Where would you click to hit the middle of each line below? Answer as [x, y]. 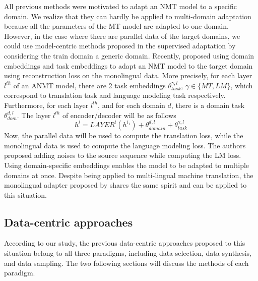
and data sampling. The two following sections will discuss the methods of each [126, 263]
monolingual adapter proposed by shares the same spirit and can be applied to [125, 185]
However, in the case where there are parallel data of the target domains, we [122, 36]
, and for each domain [132, 105]
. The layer [34, 115]
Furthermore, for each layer [46, 105]
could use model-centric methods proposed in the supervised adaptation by [120, 46]
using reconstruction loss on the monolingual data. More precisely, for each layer [128, 75]
